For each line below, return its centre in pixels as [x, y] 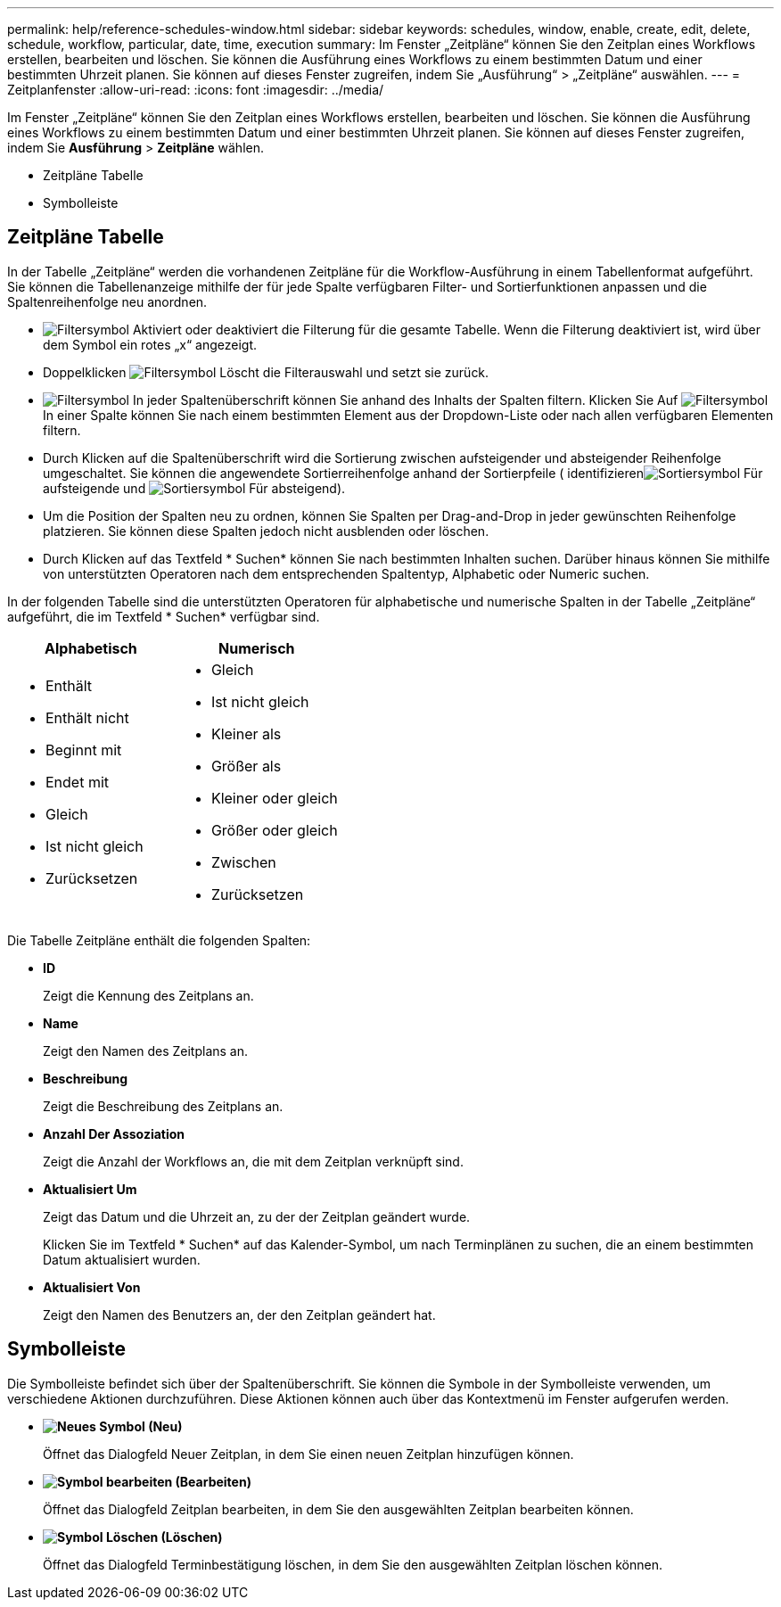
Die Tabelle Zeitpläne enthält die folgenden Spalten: [159, 940]
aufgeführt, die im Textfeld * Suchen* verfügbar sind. [164, 616]
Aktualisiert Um [90, 1189]
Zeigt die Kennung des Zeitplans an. [148, 995]
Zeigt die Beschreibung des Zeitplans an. [163, 1106]
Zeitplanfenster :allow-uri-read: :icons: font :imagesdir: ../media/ [196, 90]
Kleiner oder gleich [274, 798]
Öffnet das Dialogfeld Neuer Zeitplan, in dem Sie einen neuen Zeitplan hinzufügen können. [308, 1454]
